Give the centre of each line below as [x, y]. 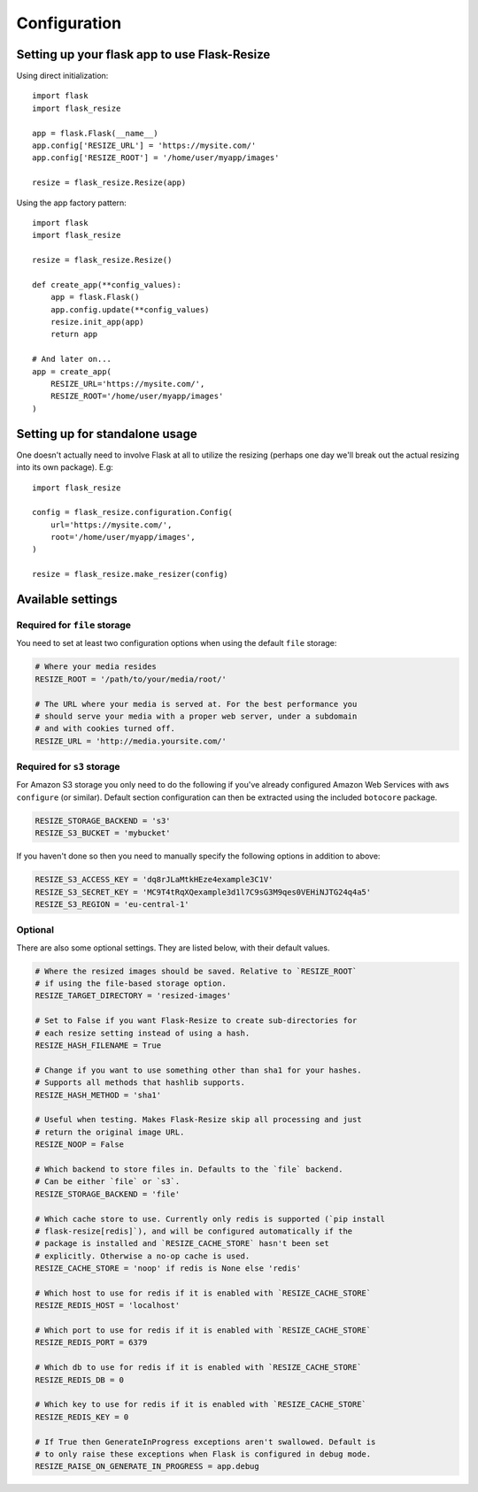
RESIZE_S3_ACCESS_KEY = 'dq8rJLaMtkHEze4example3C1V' [154, 880]
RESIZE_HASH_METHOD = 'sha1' [98, 1095]
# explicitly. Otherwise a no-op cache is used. [143, 1256]
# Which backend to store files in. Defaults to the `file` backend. [189, 1169]
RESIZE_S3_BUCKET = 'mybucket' [103, 833]
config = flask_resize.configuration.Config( [133, 512]
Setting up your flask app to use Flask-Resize [143, 54]
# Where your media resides [96, 667]
